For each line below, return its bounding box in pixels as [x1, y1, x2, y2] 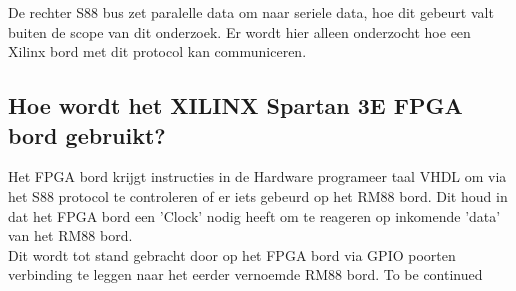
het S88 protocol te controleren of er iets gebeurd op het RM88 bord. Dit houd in [8, 185, 508, 206]
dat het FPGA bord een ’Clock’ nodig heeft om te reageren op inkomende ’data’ [8, 205, 501, 226]
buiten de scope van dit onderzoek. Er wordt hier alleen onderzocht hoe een [8, 21, 471, 42]
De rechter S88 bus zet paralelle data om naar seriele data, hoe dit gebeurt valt [8, 2, 494, 22]
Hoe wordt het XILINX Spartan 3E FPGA [8, 90, 463, 121]
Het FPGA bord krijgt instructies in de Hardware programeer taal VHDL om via [8, 166, 507, 187]
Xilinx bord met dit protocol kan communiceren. [8, 41, 307, 62]
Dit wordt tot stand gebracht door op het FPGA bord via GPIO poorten [8, 244, 456, 265]
